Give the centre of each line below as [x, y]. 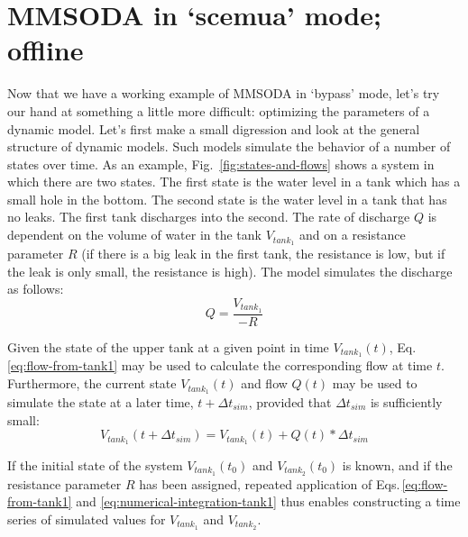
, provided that [290, 401]
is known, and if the [397, 464]
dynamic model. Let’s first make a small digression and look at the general [214, 128]
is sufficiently [406, 401]
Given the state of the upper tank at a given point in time [168, 346]
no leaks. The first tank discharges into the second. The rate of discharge [209, 217]
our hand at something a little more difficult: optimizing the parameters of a [219, 110]
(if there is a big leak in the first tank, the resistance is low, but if [263, 253]
